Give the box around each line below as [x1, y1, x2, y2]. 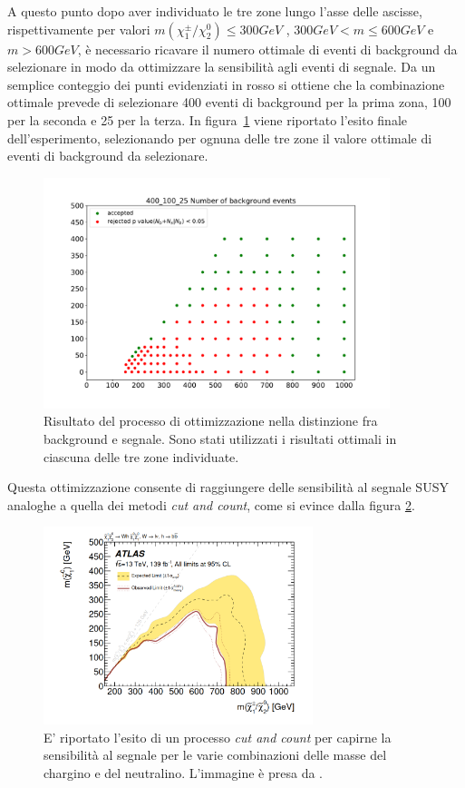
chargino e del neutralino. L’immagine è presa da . [44, 763, 324, 782]
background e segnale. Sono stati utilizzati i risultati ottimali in [44, 429, 397, 448]
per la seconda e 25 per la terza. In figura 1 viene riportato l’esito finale [7, 110, 408, 129]
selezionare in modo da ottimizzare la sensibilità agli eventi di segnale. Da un [7, 57, 436, 76]
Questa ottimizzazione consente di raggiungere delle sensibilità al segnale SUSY [7, 478, 449, 497]
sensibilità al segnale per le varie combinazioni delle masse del [44, 745, 387, 764]
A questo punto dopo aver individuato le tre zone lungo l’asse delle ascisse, [7, 2, 422, 20]
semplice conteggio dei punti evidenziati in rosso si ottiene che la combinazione [7, 74, 445, 94]
